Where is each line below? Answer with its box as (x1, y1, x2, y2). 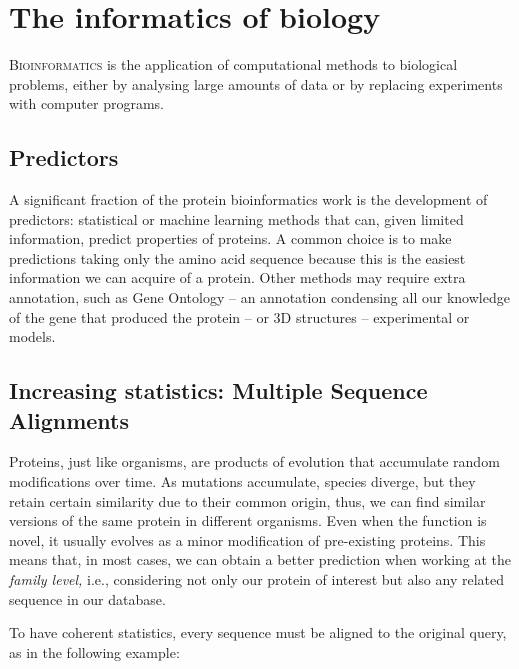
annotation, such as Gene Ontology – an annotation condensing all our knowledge (9, 287, 510, 308)
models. (9, 326, 56, 347)
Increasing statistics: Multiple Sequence (9, 375, 428, 406)
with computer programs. (9, 93, 164, 114)
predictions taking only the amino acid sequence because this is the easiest (9, 247, 466, 268)
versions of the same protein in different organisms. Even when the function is (9, 510, 487, 531)
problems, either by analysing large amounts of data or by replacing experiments (9, 73, 503, 94)
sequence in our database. (9, 588, 166, 609)
